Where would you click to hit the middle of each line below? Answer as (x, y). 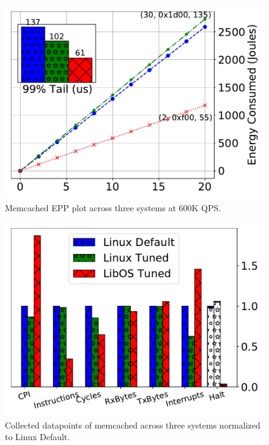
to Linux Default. (38, 437)
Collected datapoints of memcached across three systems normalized (133, 425)
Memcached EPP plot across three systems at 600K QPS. (113, 207)
